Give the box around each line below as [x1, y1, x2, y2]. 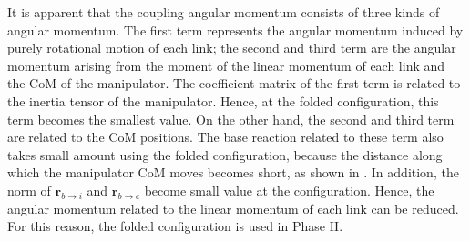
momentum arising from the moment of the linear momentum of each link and [7, 55, 445, 75]
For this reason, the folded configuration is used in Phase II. [7, 216, 343, 236]
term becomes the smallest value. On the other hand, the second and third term [7, 109, 455, 128]
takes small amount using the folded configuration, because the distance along [7, 145, 443, 164]
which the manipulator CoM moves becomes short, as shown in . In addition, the [7, 163, 459, 182]
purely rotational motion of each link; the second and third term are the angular [7, 38, 456, 57]
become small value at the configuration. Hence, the [144, 180, 434, 199]
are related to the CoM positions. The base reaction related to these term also [7, 127, 444, 146]
